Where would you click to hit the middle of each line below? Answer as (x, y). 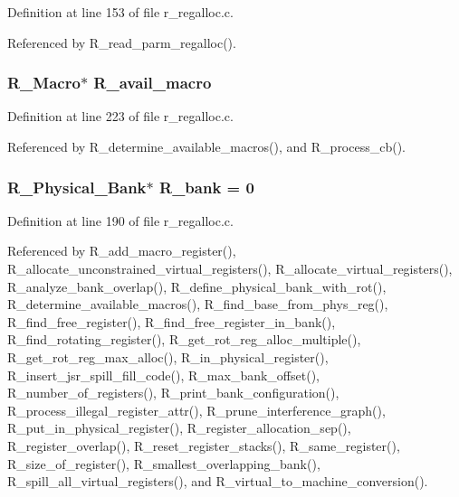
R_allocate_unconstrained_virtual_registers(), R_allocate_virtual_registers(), (230, 268)
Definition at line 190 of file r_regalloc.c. (120, 220)
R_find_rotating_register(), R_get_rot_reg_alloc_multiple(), (184, 339)
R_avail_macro (153, 83)
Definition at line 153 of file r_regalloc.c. (120, 12)
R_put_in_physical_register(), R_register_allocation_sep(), (179, 428)
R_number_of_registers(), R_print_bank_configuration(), (173, 393)
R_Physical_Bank (77, 187)
